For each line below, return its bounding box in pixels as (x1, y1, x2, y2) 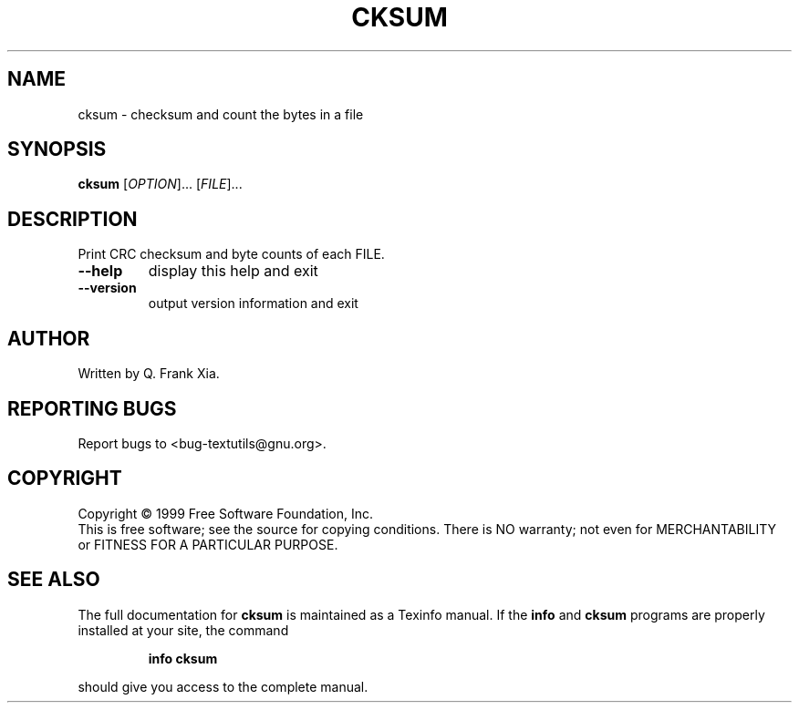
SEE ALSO (7, 568, 100, 592)
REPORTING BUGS (7, 396, 177, 420)
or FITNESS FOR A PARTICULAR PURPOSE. (78, 536, 338, 552)
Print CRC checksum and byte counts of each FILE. (78, 246, 385, 262)
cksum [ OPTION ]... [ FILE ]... (78, 176, 243, 192)
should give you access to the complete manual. (78, 678, 368, 695)
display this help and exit (148, 262, 318, 281)
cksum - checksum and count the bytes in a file (78, 106, 364, 122)
